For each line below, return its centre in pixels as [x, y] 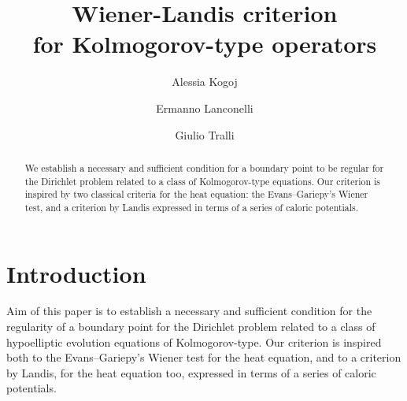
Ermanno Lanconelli [205, 108]
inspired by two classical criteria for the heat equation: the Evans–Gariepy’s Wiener [196, 194]
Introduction [76, 273]
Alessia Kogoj [205, 82]
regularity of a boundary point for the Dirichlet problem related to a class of [191, 327]
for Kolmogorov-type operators [205, 44]
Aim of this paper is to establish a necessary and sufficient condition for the [189, 311]
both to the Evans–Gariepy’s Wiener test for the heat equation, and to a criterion [204, 357]
